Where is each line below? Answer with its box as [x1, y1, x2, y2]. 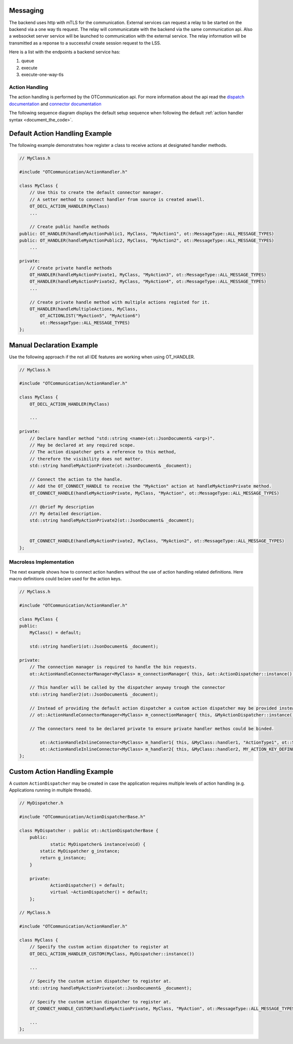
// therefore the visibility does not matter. [29, 456, 144, 462]
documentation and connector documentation [9, 101, 102, 107]
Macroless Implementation [9, 558, 74, 565]
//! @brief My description [29, 504, 95, 510]
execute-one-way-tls [21, 71, 64, 78]
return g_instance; [40, 855, 86, 861]
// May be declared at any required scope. [29, 442, 135, 448]
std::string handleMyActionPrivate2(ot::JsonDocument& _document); [29, 518, 195, 523]
